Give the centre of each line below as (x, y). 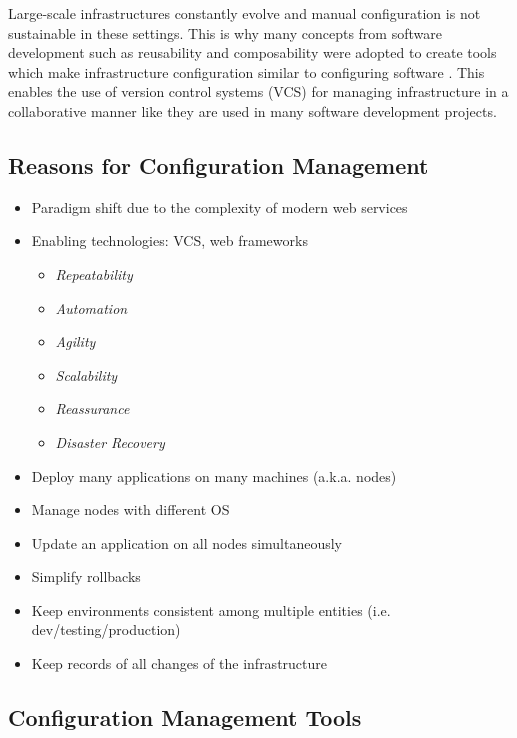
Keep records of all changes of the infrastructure (179, 663)
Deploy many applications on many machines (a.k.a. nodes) (214, 475)
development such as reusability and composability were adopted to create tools (252, 52)
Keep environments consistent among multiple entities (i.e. (211, 609)
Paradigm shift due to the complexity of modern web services (219, 206)
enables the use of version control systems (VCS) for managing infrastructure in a (258, 91)
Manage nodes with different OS (130, 509)
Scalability (86, 374)
